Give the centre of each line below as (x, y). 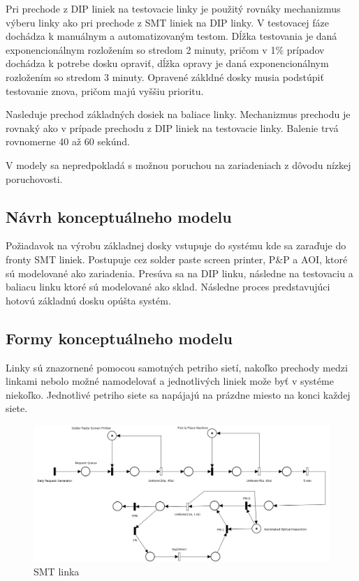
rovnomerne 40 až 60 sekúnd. (68, 141)
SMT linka (57, 572)
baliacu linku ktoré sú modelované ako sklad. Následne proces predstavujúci (168, 287)
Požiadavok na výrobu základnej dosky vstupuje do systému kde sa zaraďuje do (176, 245)
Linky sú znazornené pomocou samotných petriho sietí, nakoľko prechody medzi (177, 367)
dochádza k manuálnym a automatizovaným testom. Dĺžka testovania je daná (171, 36)
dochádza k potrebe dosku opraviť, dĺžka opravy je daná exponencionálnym (167, 63)
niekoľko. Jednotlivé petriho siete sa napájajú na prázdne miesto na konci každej (178, 394)
